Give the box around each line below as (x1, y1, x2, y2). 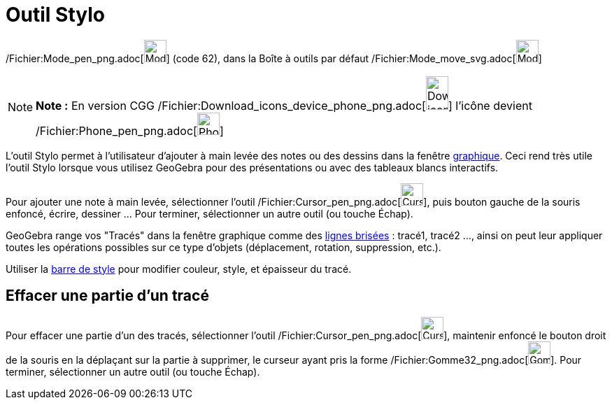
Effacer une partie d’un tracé (6, 287, 209, 305)
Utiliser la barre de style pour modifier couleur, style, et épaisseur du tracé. (6, 262, 352, 275)
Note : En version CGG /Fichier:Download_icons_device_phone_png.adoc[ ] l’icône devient (36, 98, 532, 113)
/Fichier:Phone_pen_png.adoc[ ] (36, 123, 224, 138)
